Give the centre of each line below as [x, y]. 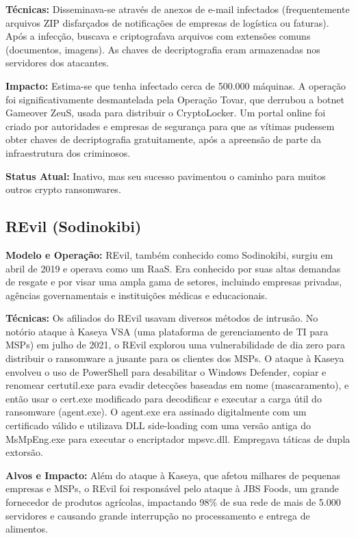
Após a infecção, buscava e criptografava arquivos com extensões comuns [158, 36]
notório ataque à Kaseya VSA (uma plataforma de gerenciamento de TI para [167, 331]
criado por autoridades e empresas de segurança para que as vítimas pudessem [170, 126]
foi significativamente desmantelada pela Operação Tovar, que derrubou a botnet [175, 99]
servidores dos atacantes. [58, 63]
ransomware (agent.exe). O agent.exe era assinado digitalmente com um [156, 412]
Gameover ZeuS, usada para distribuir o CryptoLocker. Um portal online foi [166, 113]
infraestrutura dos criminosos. [68, 152]
